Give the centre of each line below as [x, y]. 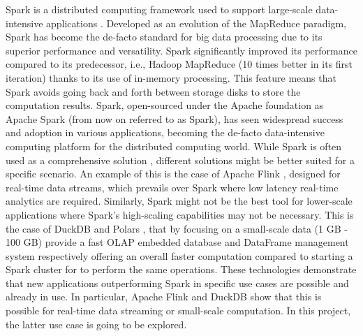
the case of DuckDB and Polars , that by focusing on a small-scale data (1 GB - [177, 228]
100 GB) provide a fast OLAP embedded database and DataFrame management [177, 242]
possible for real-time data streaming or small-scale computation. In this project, [178, 311]
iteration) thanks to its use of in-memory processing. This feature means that [171, 77]
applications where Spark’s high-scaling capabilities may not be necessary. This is [180, 214]
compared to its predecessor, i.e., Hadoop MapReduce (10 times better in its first [179, 64]
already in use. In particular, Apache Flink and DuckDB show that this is [164, 297]
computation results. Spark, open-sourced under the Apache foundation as [165, 105]
